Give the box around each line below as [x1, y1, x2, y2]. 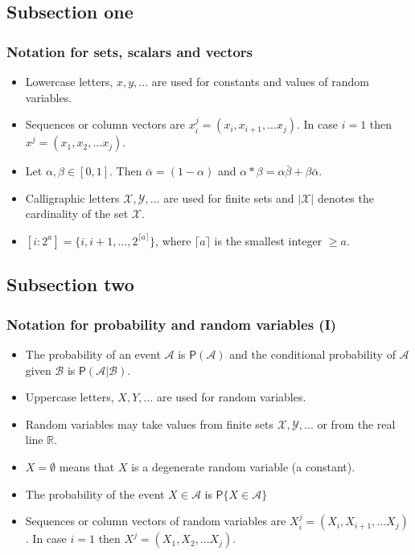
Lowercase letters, [25, 73, 113, 89]
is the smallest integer [214, 232, 323, 249]
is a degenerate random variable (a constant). [131, 458, 355, 475]
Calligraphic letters [25, 189, 120, 206]
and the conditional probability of [229, 345, 396, 362]
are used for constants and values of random [151, 73, 370, 89]
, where [155, 232, 191, 249]
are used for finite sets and [163, 189, 294, 206]
